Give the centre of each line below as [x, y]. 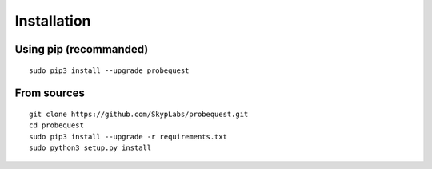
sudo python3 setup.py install [90, 148]
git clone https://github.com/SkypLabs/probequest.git [139, 114]
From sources [50, 93]
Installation [53, 21]
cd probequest [56, 125]
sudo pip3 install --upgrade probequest [109, 70]
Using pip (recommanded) [82, 49]
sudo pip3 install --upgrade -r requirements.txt [128, 137]
